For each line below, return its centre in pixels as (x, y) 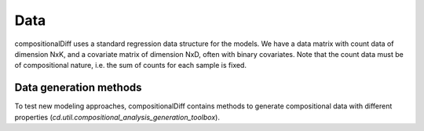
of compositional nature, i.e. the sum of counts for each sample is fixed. (131, 65)
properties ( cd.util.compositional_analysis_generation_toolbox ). (117, 117)
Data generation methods (78, 88)
